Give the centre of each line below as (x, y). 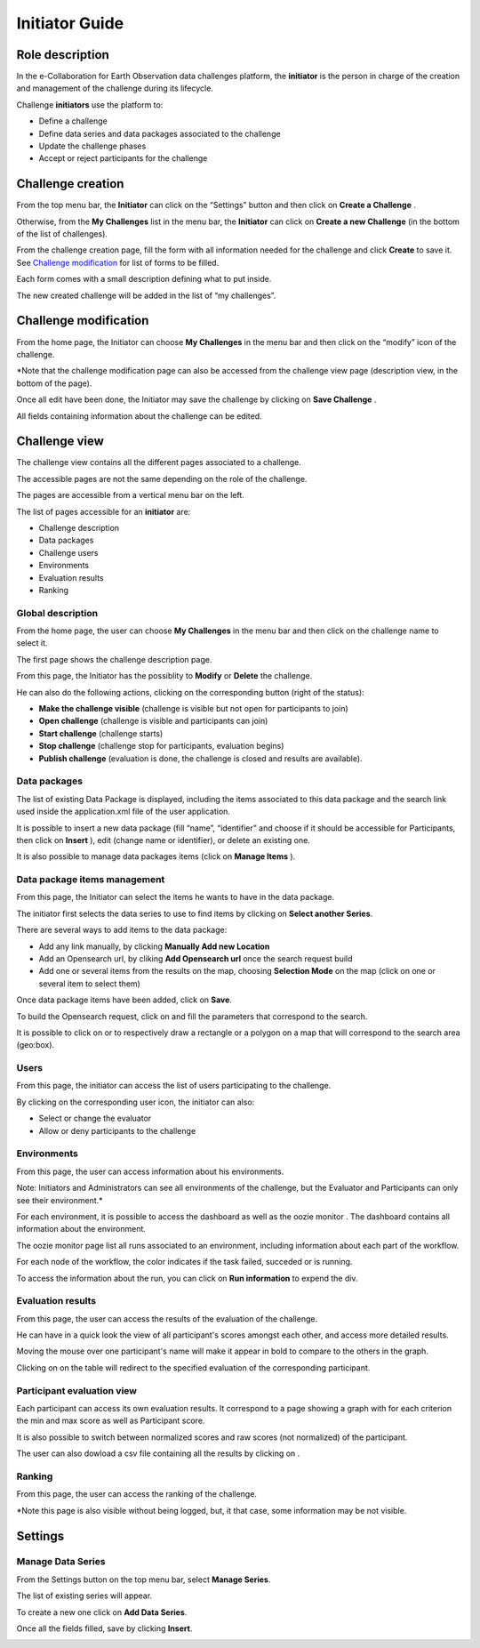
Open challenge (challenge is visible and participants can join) (153, 721)
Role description (63, 55)
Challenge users (68, 552)
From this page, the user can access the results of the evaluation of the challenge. (167, 1318)
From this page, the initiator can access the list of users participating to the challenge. (174, 1086)
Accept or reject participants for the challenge (123, 158)
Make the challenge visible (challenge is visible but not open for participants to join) (193, 709)
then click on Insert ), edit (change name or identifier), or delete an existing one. (163, 840)
